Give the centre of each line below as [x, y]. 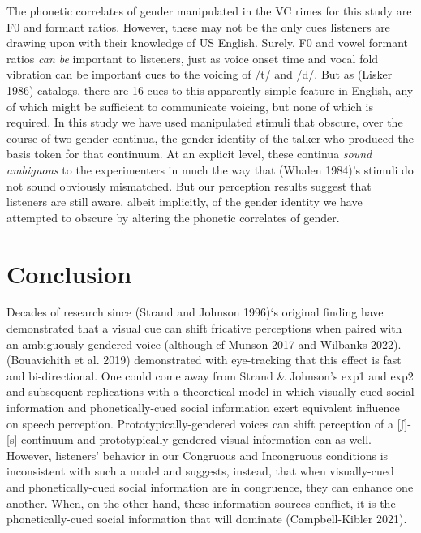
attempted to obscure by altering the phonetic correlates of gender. [173, 217]
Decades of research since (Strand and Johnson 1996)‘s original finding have [195, 312]
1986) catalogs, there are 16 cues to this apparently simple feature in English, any [210, 90]
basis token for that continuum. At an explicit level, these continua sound [189, 154]
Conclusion [69, 273]
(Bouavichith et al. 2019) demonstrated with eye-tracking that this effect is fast [204, 360]
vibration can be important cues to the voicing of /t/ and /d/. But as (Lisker [200, 74]
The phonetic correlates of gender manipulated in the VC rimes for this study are [209, 11]
